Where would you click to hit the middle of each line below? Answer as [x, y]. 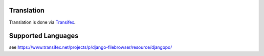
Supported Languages [44, 36]
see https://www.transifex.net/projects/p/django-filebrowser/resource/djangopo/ [90, 47]
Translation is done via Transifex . [42, 22]
